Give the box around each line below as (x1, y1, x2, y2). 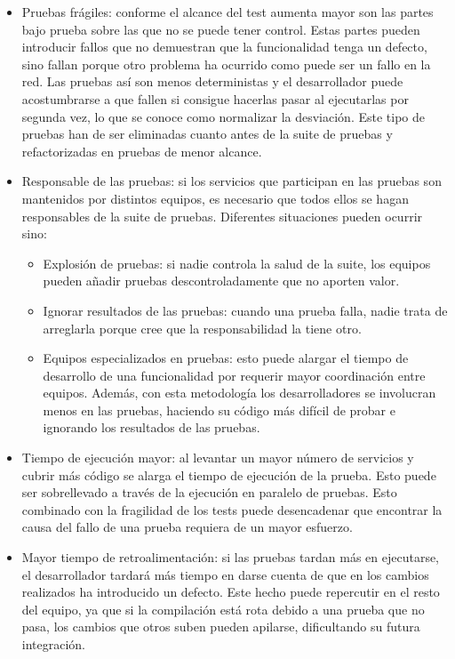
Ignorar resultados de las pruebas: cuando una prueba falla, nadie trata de (43, 301, 448, 319)
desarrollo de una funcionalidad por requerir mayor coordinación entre (43, 366, 426, 384)
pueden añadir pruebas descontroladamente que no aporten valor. (43, 271, 400, 290)
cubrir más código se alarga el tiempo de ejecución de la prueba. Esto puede (21, 465, 436, 484)
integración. (21, 635, 86, 653)
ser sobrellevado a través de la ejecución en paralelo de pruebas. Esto (21, 483, 397, 502)
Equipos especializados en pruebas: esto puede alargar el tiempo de (43, 349, 409, 367)
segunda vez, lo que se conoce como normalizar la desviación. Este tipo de (21, 107, 425, 125)
